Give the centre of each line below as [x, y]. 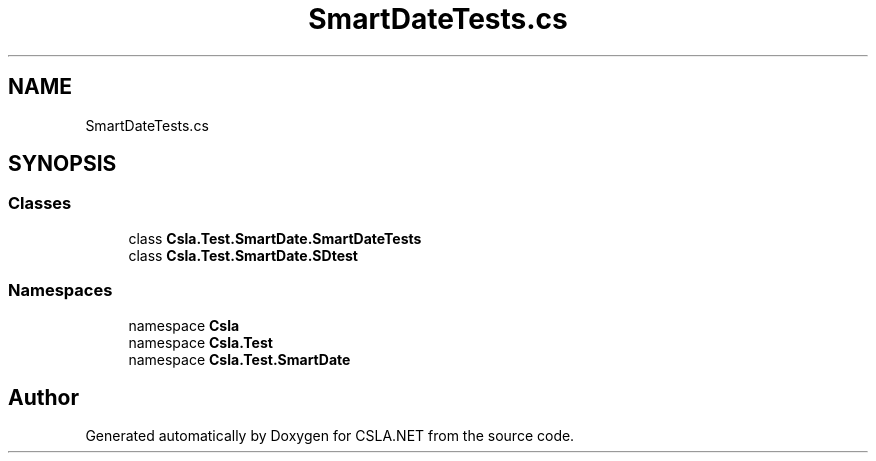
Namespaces [60, 290]
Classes [40, 203]
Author [43, 397]
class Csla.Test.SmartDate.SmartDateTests [275, 238]
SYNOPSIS [62, 164]
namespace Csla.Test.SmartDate [239, 359]
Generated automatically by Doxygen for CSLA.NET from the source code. [330, 436]
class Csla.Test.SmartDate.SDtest [243, 255]
